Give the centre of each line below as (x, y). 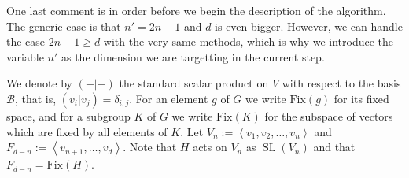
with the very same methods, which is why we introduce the (249, 41)
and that (334, 147)
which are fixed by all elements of (87, 131)
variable (25, 56)
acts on (210, 147)
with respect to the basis (341, 83)
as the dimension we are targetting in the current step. (193, 56)
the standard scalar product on (194, 83)
